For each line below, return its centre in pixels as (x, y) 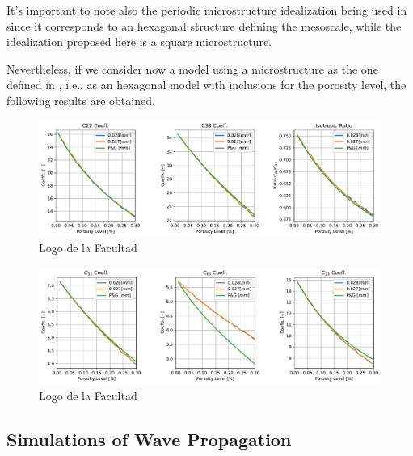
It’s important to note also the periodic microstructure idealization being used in (207, 10)
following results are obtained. (81, 100)
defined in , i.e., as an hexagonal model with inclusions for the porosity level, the (206, 84)
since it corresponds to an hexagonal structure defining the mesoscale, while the (204, 25)
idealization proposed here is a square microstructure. (139, 42)
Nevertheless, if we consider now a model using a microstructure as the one (192, 68)
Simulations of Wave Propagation (149, 439)
